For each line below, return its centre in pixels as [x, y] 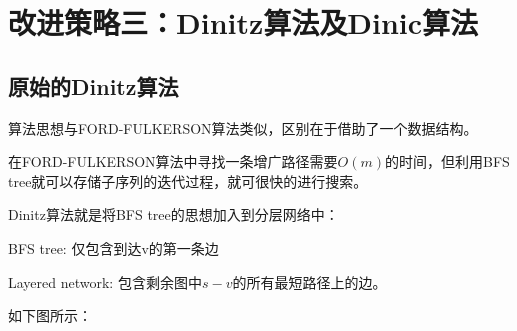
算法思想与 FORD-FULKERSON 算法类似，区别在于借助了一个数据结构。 [243, 127]
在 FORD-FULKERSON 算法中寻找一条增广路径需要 [173, 161]
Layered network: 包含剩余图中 [105, 281]
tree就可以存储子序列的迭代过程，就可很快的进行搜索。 [188, 180]
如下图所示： [50, 315]
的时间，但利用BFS [447, 161]
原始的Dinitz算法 [93, 85]
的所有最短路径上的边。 [309, 281]
